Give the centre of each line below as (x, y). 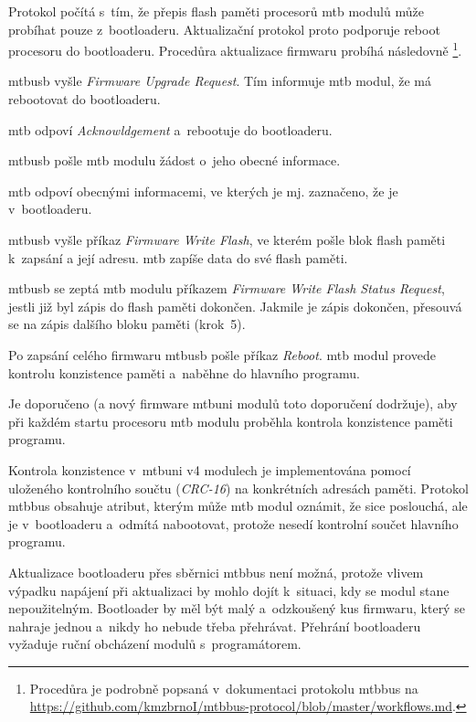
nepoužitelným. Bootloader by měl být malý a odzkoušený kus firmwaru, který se (237, 608)
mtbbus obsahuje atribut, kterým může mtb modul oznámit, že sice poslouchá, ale (238, 506)
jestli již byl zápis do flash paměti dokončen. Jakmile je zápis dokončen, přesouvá (235, 306)
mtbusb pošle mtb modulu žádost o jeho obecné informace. (175, 160)
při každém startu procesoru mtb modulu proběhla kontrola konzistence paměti (231, 421)
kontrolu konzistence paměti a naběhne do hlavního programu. (184, 372)
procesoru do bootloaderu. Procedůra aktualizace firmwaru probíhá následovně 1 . (235, 49)
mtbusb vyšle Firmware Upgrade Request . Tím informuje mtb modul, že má (220, 81)
